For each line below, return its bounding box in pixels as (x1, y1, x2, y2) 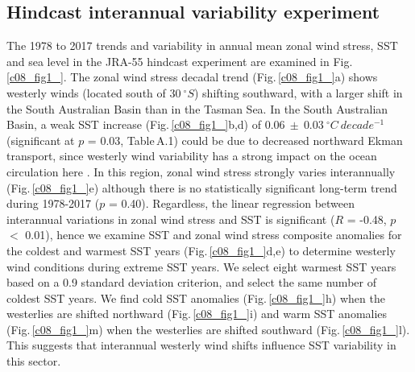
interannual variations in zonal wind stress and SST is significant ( (6, 210, 335, 227)
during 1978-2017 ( (6, 195, 100, 212)
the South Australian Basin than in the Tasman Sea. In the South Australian (6, 100, 388, 117)
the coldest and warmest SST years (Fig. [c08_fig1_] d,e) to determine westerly (6, 242, 396, 258)
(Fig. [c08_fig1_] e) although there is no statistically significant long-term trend (6, 179, 397, 196)
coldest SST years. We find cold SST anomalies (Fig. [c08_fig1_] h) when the (6, 289, 385, 306)
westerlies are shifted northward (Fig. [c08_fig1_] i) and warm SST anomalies (6, 305, 388, 322)
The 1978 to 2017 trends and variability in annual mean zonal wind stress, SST (6, 37, 398, 54)
